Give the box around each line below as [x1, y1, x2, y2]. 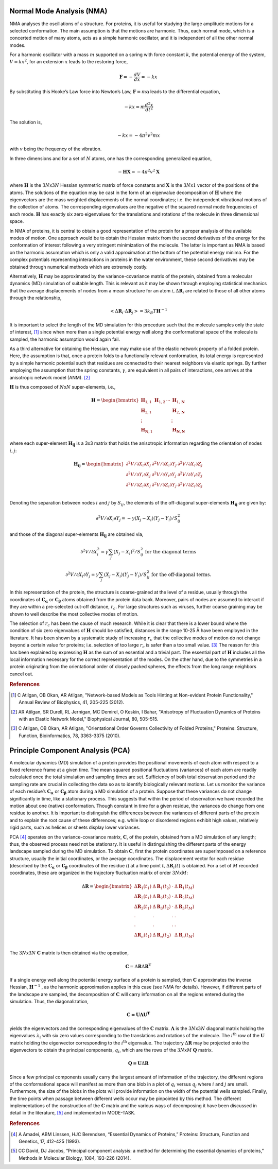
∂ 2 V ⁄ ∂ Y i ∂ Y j [152, 470, 177, 479]
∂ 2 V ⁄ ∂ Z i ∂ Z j [178, 481, 203, 489]
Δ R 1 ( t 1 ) [134, 883, 152, 891]
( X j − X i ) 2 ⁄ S [113, 548, 141, 556]
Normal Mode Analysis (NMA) [9, 7, 108, 15]
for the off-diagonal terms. [151, 571, 212, 578]
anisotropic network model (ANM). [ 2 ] [9, 374, 90, 380]
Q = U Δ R [128, 1060, 149, 1067]
